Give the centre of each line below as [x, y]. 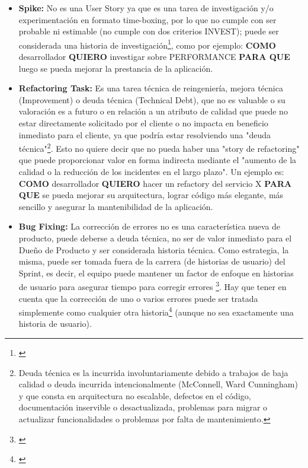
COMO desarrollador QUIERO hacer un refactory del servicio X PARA [155, 183]
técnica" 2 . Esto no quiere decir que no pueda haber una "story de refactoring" [159, 147]
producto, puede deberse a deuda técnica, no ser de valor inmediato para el [155, 238]
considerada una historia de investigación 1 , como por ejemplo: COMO [147, 44]
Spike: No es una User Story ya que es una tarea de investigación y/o [146, 8]
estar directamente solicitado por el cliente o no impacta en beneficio [143, 123]
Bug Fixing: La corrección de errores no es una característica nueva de [150, 226]
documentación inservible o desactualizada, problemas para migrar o [143, 407]
